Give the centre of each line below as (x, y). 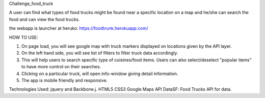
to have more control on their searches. (61, 67)
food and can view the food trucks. (44, 19)
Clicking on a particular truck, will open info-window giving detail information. (100, 74)
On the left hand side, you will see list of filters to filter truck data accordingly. (100, 53)
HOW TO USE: (24, 37)
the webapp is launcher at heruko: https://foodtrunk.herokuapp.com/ (79, 28)
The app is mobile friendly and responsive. (65, 80)
